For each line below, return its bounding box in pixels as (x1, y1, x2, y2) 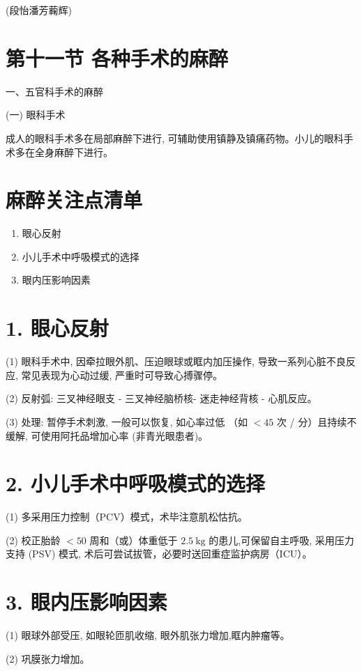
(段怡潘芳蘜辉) (6, 3, 72, 17)
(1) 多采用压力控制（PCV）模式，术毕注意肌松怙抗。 (6, 509, 248, 524)
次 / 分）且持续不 (276, 414, 357, 429)
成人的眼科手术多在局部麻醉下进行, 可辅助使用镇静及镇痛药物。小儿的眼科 (6, 130, 344, 145)
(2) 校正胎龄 (6, 532, 61, 547)
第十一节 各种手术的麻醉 (6, 43, 228, 72)
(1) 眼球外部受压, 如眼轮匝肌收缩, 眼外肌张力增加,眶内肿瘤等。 (6, 628, 290, 642)
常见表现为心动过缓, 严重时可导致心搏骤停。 (21, 367, 223, 382)
